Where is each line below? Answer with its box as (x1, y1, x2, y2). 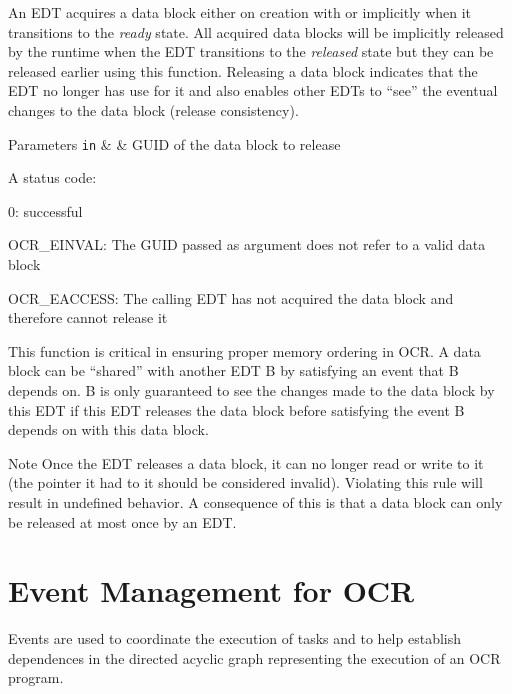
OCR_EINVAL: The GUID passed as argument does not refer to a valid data (8, 234, 486, 255)
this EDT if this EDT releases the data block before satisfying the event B (8, 399, 465, 420)
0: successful (8, 200, 83, 221)
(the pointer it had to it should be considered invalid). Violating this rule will (8, 472, 483, 493)
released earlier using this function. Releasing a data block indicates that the (8, 60, 478, 81)
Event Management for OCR (8, 570, 415, 611)
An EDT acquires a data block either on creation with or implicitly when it (8, 2, 472, 22)
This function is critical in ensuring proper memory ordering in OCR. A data (8, 340, 481, 361)
